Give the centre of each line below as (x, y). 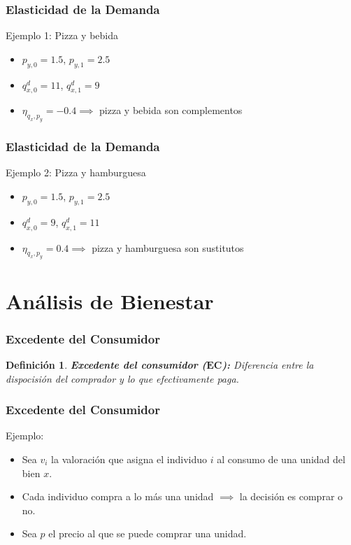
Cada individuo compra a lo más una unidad (118, 496)
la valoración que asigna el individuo (129, 459)
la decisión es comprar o (291, 496)
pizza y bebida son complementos (171, 110)
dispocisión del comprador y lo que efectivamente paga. (122, 378)
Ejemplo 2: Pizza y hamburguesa (76, 172)
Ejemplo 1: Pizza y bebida (62, 35)
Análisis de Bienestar (110, 300)
